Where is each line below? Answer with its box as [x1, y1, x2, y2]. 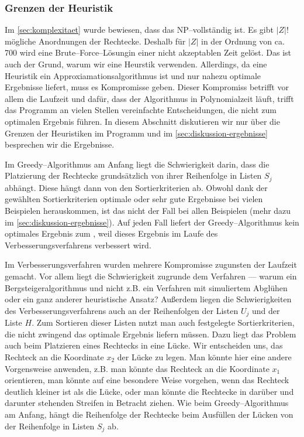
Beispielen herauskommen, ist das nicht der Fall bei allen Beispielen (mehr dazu [5, 204, 291, 216]
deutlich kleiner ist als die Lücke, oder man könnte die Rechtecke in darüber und [5, 385, 294, 397]
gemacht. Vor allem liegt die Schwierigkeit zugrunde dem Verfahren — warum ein [5, 269, 297, 282]
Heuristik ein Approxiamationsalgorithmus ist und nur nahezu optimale [5, 69, 261, 81]
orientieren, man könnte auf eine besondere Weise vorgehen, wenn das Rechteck [5, 374, 289, 386]
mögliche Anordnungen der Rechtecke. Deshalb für [5, 35, 186, 47]
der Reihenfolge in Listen [5, 419, 95, 432]
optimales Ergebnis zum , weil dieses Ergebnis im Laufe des [5, 227, 218, 240]
